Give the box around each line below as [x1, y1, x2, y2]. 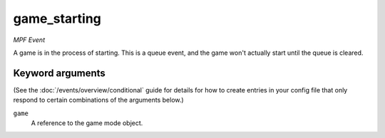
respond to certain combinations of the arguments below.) [13, 96, 185, 105]
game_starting [13, 11, 101, 26]
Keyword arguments [13, 67, 106, 79]
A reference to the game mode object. [31, 119, 143, 127]
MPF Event [13, 36, 46, 44]
